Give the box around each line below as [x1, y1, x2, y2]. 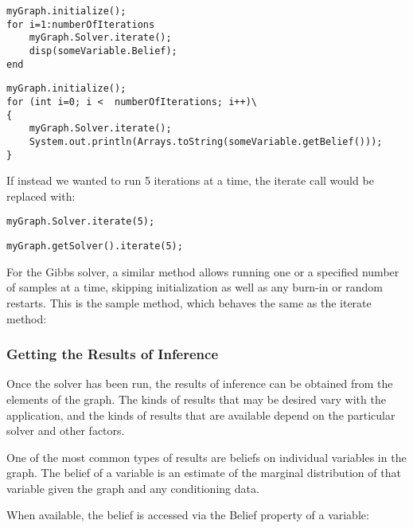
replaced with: [6, 187, 76, 204]
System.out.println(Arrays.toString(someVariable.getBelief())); [29, 135, 383, 147]
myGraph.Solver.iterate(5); [6, 216, 155, 228]
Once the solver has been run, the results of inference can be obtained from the [6, 375, 393, 392]
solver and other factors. [6, 422, 125, 439]
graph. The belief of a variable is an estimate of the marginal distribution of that [6, 464, 401, 481]
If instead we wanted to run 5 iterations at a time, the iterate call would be [6, 172, 374, 189]
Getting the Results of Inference [6, 344, 219, 364]
